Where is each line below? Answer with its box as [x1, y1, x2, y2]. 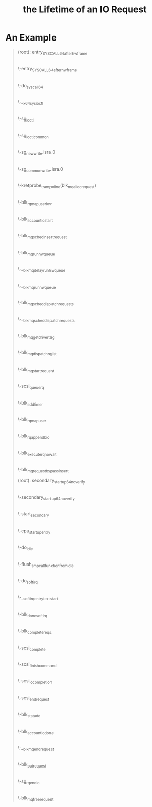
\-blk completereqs [17, 628, 52, 635]
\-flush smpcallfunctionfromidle [17, 561, 74, 568]
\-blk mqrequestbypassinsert [17, 466, 69, 474]
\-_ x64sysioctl [17, 99, 44, 106]
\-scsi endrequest [17, 695, 49, 702]
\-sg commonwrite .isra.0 [17, 166, 63, 173]
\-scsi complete [17, 644, 46, 652]
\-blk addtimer [17, 399, 43, 407]
